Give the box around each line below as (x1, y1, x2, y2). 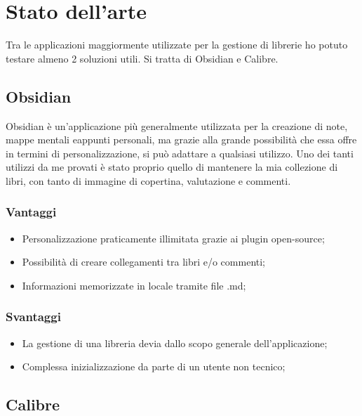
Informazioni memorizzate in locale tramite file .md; (22, 278, 246, 292)
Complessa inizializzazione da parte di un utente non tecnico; (22, 359, 286, 374)
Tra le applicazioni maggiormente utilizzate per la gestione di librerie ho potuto (6, 37, 348, 52)
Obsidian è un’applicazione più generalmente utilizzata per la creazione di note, (6, 118, 348, 133)
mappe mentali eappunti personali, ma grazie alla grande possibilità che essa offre (6, 132, 357, 147)
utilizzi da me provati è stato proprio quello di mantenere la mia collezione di (6, 160, 338, 174)
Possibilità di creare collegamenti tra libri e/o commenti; (22, 254, 266, 269)
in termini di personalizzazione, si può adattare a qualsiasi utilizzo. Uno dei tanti (6, 145, 354, 160)
